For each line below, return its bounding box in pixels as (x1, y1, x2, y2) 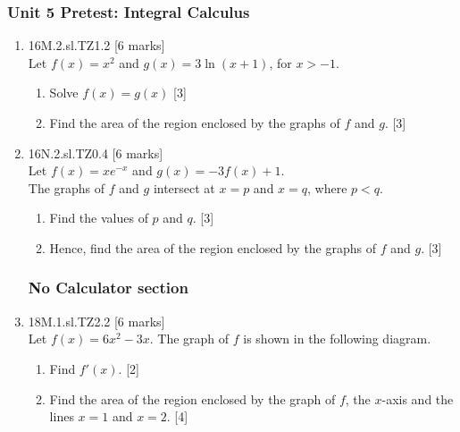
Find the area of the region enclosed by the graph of (49, 389, 336, 408)
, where (307, 178, 347, 197)
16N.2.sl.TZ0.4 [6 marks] (28, 143, 163, 162)
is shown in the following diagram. (243, 329, 431, 348)
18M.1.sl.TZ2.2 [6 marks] (28, 311, 165, 330)
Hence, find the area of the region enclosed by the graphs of (49, 238, 377, 257)
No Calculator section (28, 276, 188, 299)
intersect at (153, 178, 215, 197)
